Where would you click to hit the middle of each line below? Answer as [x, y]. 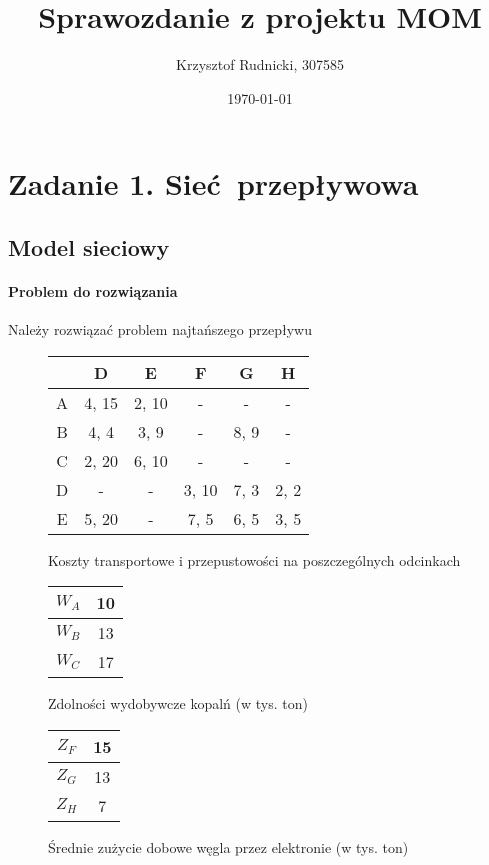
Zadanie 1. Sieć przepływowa [213, 183]
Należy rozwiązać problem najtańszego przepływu [160, 329]
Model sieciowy [89, 246]
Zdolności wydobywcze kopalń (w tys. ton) [178, 703]
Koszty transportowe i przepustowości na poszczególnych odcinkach [254, 559]
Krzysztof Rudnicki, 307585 [260, 64]
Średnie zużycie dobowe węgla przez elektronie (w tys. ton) [228, 846]
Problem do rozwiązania [93, 290]
